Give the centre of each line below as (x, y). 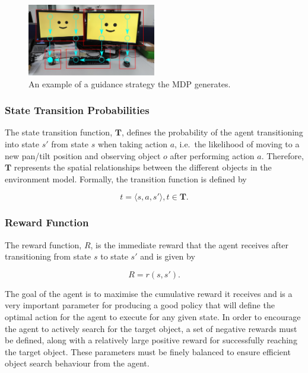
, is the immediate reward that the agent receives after (190, 244)
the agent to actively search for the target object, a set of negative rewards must (151, 328)
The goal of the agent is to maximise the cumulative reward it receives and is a (149, 293)
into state (22, 144)
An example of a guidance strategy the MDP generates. (130, 83)
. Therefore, (282, 155)
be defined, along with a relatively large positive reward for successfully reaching (151, 340)
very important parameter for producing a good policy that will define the (140, 305)
